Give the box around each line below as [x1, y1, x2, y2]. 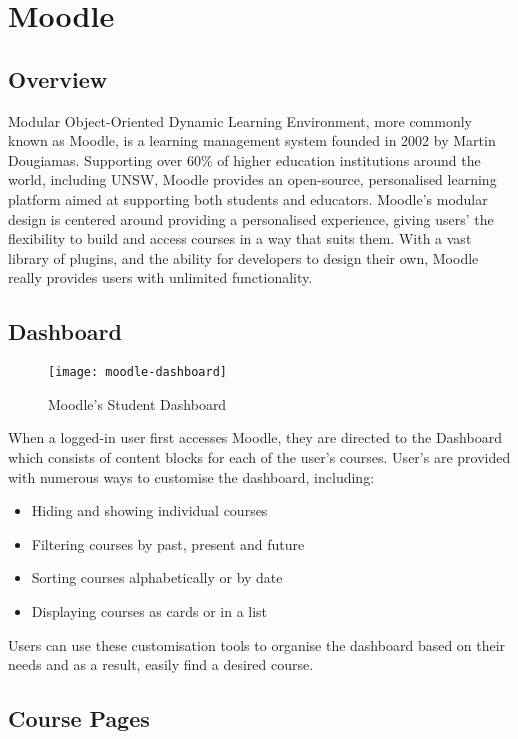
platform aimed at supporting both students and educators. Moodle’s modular [8, 188, 488, 209]
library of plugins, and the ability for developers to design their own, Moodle [8, 247, 479, 268]
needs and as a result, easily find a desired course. [8, 654, 314, 675]
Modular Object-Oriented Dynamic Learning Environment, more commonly [8, 110, 472, 131]
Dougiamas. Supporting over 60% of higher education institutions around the [8, 149, 481, 170]
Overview [8, 63, 108, 94]
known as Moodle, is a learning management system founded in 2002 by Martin [8, 130, 496, 151]
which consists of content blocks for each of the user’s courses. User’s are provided [8, 446, 511, 467]
